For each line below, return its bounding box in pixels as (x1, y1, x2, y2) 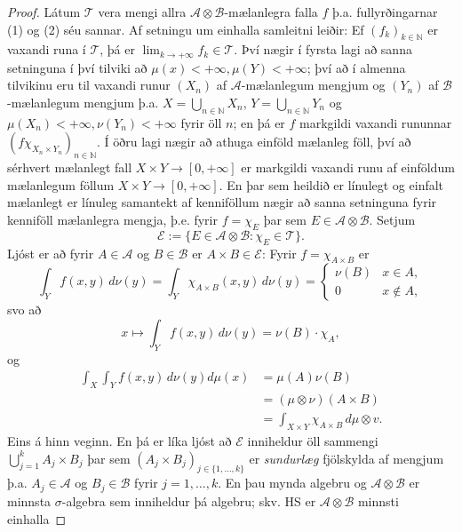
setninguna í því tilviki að (7, 58, 147, 76)
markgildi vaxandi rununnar (299, 113, 452, 131)
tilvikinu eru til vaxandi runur (7, 75, 171, 94)
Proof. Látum (7, 3, 81, 20)
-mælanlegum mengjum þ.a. (7, 93, 159, 112)
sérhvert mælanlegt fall (7, 158, 132, 177)
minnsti (357, 491, 399, 510)
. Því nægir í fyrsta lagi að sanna (234, 40, 412, 59)
